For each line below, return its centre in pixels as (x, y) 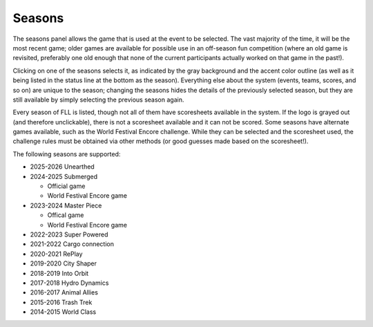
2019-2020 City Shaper (63, 263)
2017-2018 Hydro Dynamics (69, 283)
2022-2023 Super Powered (69, 234)
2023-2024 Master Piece (66, 205)
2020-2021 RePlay (56, 254)
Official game (66, 186)
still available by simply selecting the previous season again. (98, 100)
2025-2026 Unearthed (62, 167)
